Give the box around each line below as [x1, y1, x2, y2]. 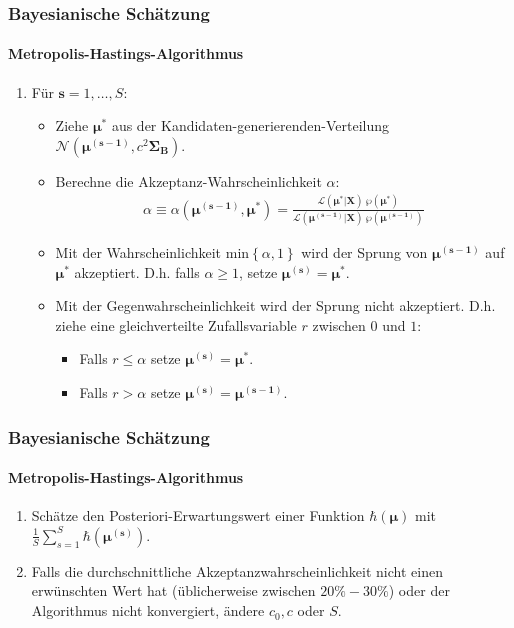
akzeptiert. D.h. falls [74, 261, 200, 282]
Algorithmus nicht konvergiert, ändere [31, 600, 265, 621]
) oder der [388, 580, 450, 601]
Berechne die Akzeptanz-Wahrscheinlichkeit [55, 170, 322, 191]
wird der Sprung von [301, 242, 428, 263]
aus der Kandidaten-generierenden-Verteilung [111, 115, 390, 136]
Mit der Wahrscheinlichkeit [55, 242, 222, 263]
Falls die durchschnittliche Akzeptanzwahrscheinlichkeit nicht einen [31, 560, 443, 581]
